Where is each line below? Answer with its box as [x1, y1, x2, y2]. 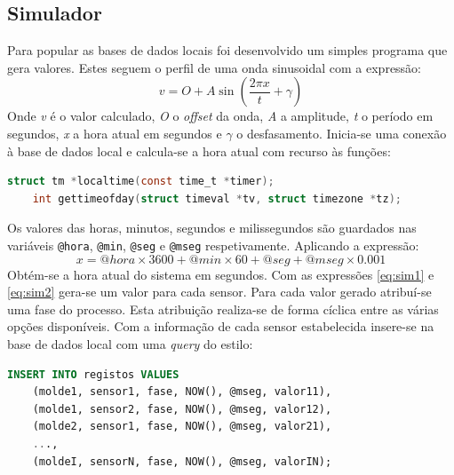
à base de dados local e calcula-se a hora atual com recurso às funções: [7, 141, 391, 160]
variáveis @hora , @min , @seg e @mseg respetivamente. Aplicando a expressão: [7, 235, 419, 254]
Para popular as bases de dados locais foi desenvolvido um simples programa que [7, 41, 448, 59]
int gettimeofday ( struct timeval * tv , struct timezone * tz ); [32, 192, 402, 205]
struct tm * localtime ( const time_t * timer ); [7, 175, 275, 188]
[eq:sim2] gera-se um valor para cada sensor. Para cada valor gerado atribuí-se [7, 282, 432, 301]
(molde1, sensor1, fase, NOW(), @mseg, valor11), [32, 385, 332, 399]
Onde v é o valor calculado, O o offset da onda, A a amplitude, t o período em [7, 107, 434, 125]
